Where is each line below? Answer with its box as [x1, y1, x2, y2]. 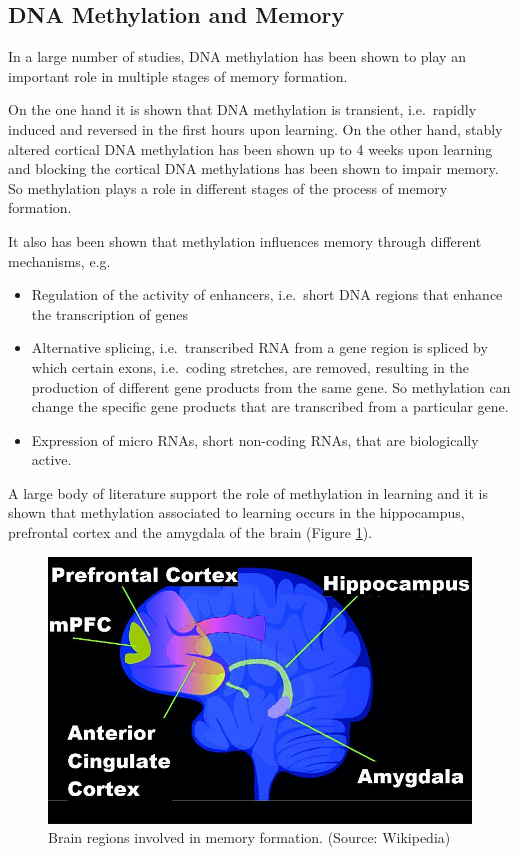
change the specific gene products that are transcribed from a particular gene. [31, 396, 509, 417]
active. [31, 449, 72, 470]
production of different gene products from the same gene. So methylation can [31, 376, 511, 397]
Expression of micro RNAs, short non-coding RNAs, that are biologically [31, 429, 479, 450]
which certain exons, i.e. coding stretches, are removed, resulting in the [31, 356, 470, 377]
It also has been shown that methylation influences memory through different [8, 230, 482, 251]
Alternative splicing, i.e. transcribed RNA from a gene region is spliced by [31, 337, 488, 358]
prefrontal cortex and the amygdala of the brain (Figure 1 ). [8, 522, 373, 543]
